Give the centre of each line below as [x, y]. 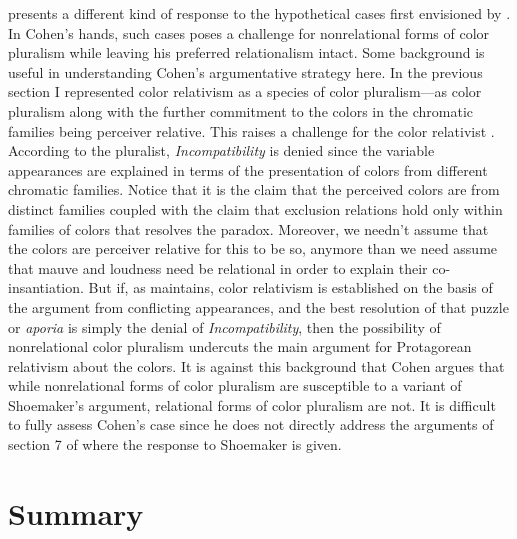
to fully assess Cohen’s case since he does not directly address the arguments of [251, 424]
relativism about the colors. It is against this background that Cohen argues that [256, 365]
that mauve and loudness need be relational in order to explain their [218, 267]
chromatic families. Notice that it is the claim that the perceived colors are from [254, 189]
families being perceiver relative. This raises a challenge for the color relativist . [251, 130]
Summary [76, 512]
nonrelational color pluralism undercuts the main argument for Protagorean [240, 346]
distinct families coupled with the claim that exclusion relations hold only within [255, 208]
